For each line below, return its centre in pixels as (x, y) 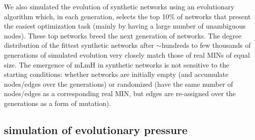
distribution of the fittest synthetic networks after (79, 45)
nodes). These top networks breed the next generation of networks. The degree (123, 35)
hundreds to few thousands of (206, 45)
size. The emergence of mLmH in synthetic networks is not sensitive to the (117, 64)
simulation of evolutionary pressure (96, 129)
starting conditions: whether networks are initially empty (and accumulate (116, 74)
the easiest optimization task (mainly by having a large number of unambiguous (125, 26)
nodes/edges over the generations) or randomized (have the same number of (119, 84)
